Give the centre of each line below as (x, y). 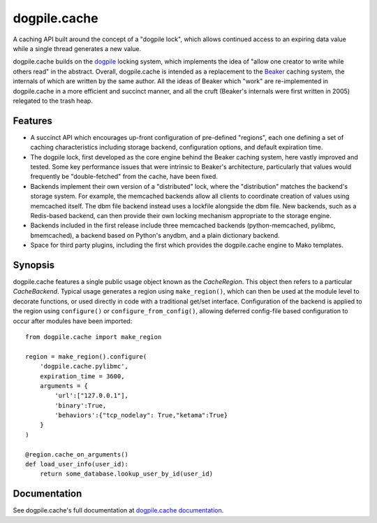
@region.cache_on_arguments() (77, 454)
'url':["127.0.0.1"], (92, 396)
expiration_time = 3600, (82, 376)
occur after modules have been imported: (73, 321)
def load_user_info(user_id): (77, 464)
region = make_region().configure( (86, 356)
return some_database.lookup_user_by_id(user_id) (126, 474)
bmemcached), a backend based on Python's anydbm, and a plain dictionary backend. (155, 235)
